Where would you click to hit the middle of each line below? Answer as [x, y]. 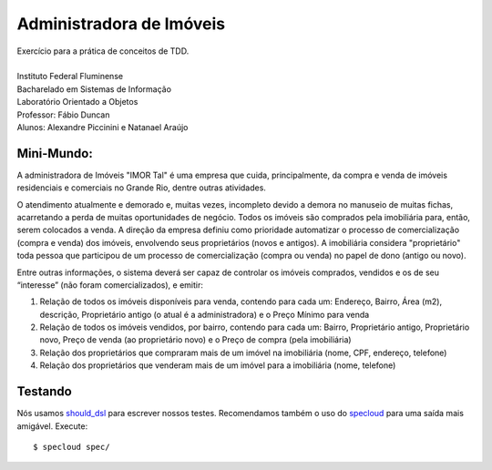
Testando [44, 392]
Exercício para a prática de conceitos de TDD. [103, 51]
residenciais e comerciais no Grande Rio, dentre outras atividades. [141, 188]
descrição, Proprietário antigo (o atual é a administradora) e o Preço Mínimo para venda [205, 314]
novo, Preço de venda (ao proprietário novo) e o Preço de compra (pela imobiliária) [195, 340]
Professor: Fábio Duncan [63, 115]
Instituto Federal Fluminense [70, 77]
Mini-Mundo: [55, 153]
